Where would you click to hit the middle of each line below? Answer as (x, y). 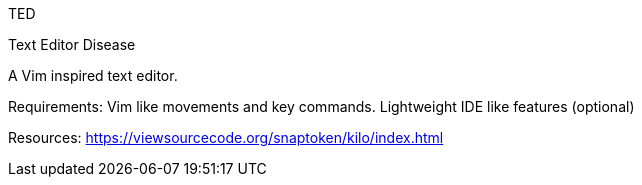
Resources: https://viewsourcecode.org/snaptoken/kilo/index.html (226, 137)
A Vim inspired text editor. (93, 75)
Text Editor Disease (72, 44)
